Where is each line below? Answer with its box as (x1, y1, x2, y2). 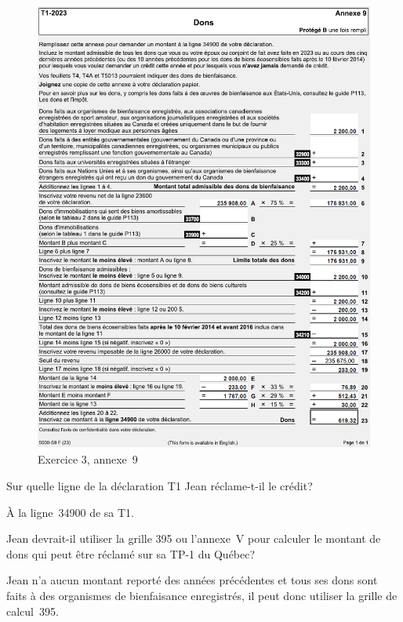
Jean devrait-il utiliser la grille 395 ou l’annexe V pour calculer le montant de (6, 530, 381, 547)
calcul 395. (6, 602, 59, 619)
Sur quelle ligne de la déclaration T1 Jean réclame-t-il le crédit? (6, 478, 313, 494)
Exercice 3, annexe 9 (38, 451, 138, 467)
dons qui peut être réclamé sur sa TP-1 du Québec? (6, 545, 256, 562)
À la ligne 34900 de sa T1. (6, 504, 135, 520)
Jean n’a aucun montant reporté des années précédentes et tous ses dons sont (6, 572, 378, 588)
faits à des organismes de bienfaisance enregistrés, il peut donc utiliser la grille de (6, 587, 398, 604)
